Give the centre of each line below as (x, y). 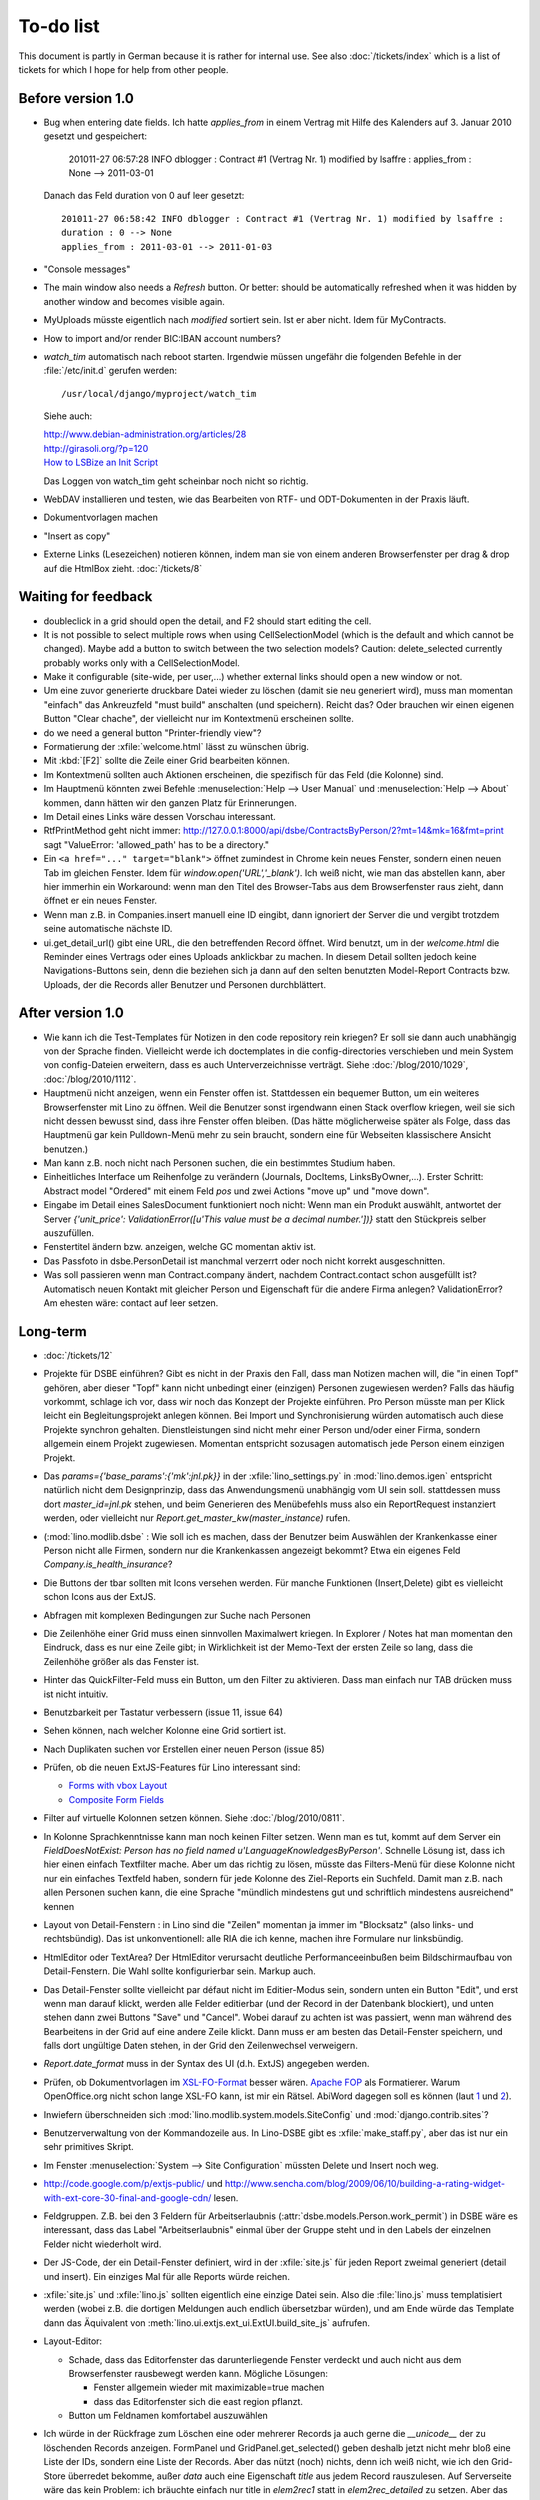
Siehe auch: (68, 416)
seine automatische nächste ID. (108, 929)
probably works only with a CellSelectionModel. (141, 662)
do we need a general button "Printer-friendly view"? (152, 732)
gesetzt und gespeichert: (95, 136)
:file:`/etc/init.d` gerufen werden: (110, 371)
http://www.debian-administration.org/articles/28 (145, 434)
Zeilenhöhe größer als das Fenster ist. (121, 1661)
